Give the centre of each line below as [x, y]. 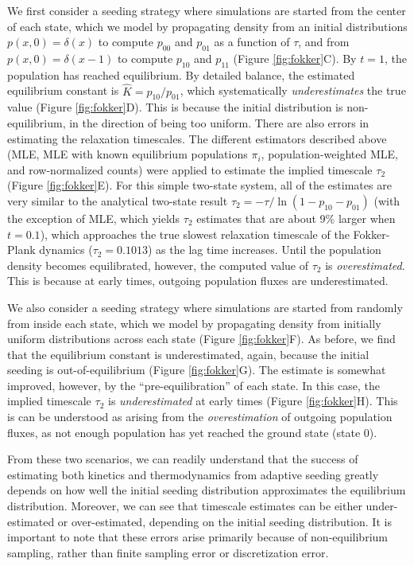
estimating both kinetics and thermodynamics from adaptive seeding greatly [193, 474]
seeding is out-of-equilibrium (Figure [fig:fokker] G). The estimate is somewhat [197, 370]
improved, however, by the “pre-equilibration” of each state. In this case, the [193, 385]
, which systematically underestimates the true [293, 90]
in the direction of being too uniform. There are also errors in [219, 122]
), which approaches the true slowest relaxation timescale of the [195, 234]
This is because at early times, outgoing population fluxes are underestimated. [198, 281]
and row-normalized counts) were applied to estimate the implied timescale [190, 169]
